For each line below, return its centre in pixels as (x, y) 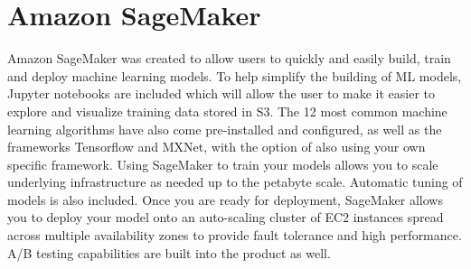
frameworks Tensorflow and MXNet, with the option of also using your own (217, 147)
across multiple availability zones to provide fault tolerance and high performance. (235, 235)
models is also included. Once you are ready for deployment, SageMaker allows (225, 199)
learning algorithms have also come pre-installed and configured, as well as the (225, 129)
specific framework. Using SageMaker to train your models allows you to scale (223, 164)
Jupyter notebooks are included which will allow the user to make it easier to (221, 93)
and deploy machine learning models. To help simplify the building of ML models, (235, 75)
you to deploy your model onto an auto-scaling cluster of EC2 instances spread (226, 217)
